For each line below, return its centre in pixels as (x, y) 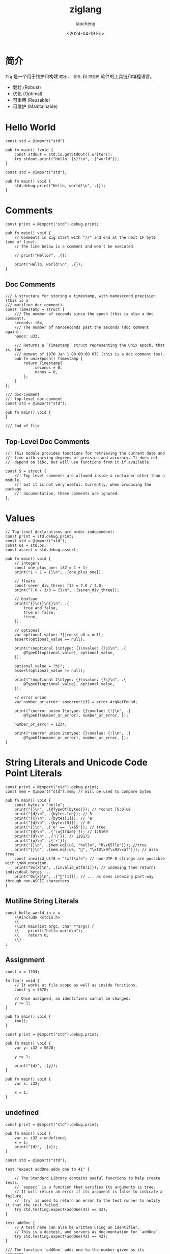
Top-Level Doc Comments (48, 442)
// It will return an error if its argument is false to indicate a (89, 1192)
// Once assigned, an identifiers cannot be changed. (73, 998)
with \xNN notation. (27, 863)
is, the (13, 350)
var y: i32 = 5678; (35, 1048)
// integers (27, 564)
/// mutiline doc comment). (35, 305)
